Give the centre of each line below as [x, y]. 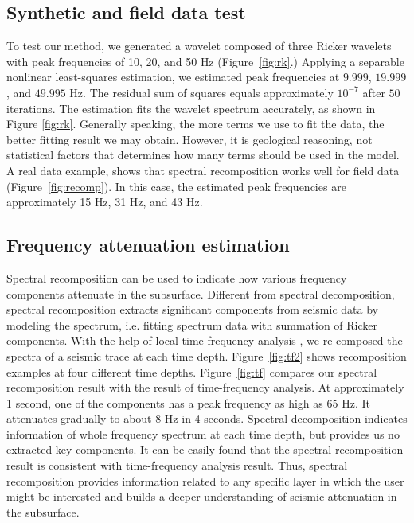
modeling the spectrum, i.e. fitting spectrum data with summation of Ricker [192, 324]
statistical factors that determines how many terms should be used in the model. [203, 155]
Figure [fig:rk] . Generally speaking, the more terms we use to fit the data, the [195, 124]
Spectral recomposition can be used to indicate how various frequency [177, 277]
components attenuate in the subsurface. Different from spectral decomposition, [201, 293]
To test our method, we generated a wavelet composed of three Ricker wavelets [199, 46]
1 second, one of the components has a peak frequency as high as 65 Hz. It [188, 402]
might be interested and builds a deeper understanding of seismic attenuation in [202, 496]
